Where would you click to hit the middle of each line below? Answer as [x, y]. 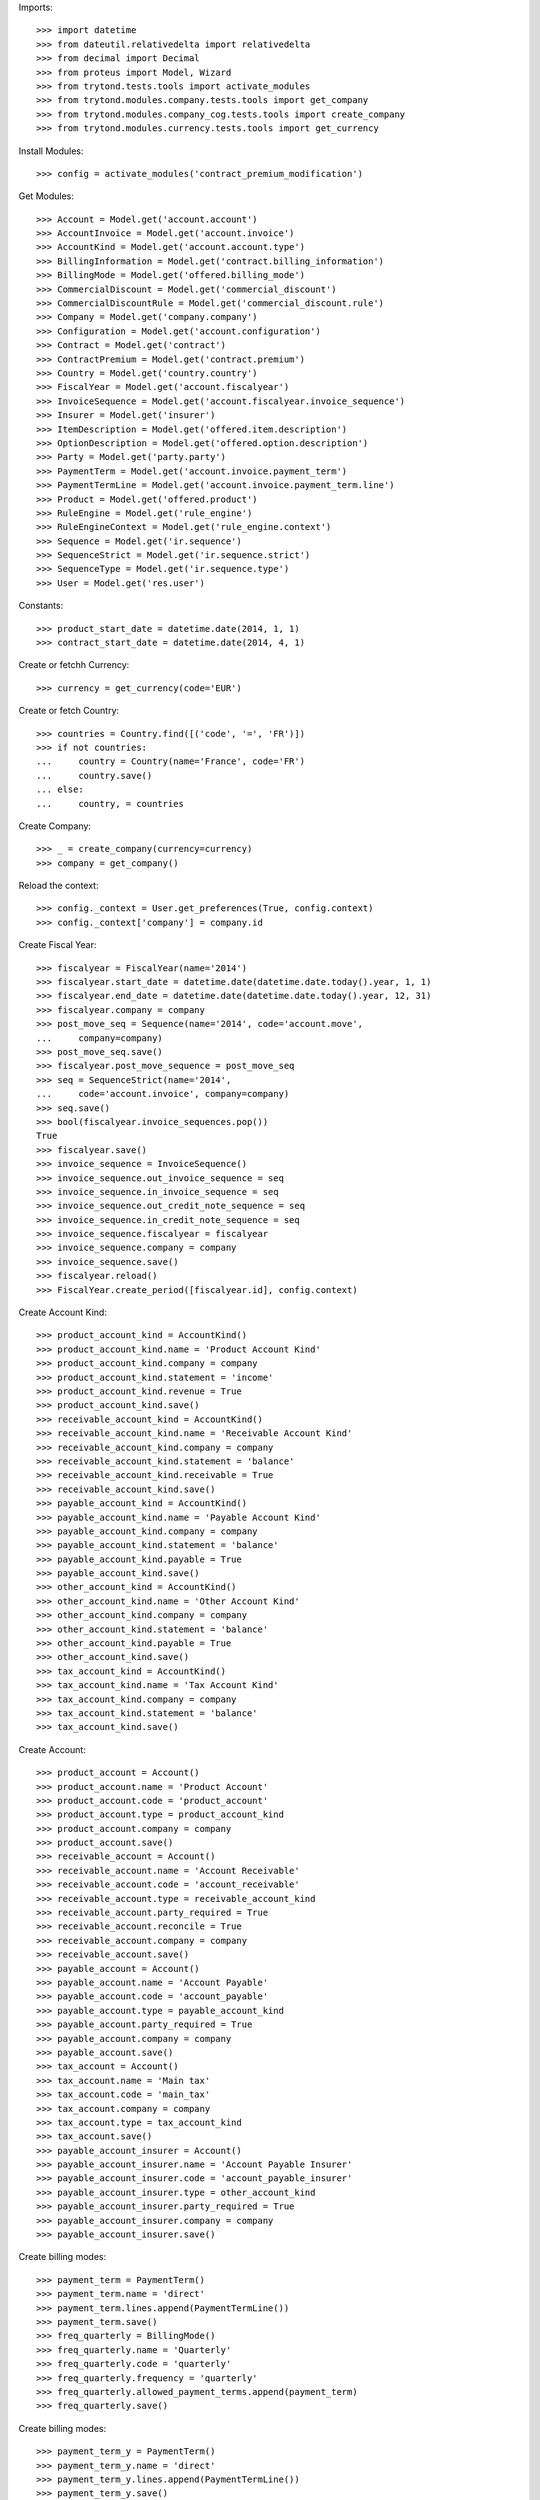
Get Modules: [46, 196]
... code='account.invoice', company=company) [163, 1094]
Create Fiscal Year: [57, 945]
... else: [60, 789]
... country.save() [94, 775]
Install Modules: [51, 151]
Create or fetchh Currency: [74, 665]
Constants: [41, 606]
